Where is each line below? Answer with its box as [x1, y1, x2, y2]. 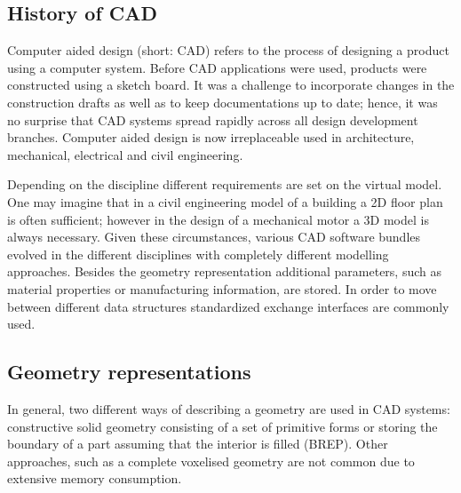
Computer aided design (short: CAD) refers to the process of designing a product [7, 41, 449, 60]
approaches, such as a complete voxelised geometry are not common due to [7, 451, 415, 470]
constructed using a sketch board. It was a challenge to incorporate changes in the [7, 76, 455, 94]
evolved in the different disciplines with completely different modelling [7, 244, 389, 263]
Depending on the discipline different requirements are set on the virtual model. [7, 175, 442, 194]
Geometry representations [7, 358, 251, 386]
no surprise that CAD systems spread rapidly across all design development [7, 110, 418, 129]
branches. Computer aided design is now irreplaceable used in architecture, [7, 128, 415, 147]
